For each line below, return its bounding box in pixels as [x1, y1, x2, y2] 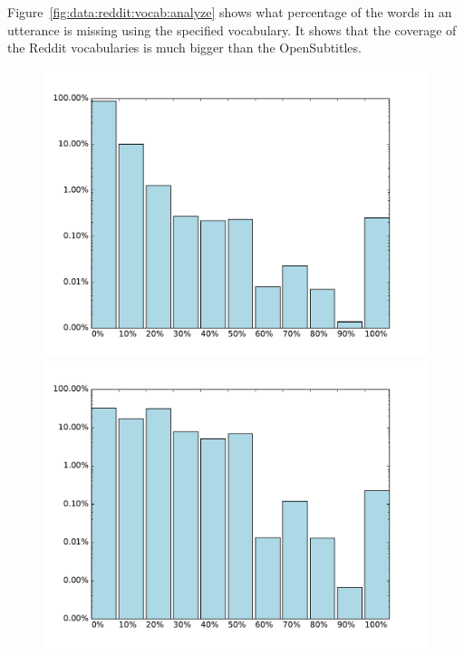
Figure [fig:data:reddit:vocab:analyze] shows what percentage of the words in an [7, 3, 452, 21]
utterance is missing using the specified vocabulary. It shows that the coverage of [7, 20, 457, 39]
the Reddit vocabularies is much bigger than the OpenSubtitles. [7, 38, 362, 57]
